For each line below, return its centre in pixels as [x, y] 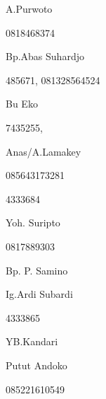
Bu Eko [22, 104]
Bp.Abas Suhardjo [45, 56]
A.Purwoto [29, 8]
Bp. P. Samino [37, 270]
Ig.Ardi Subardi [39, 294]
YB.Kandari [32, 341]
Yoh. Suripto [33, 222]
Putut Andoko [37, 365]
